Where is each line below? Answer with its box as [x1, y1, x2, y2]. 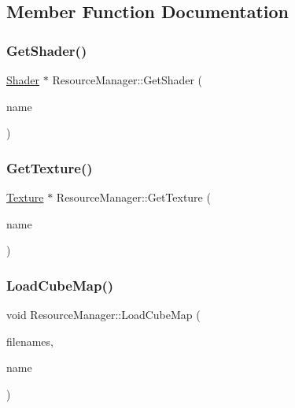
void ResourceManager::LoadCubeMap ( [6, 306, 201, 322]
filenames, [6, 332, 53, 349]
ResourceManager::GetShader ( [52, 72, 203, 87]
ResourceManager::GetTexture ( [56, 189, 211, 205]
